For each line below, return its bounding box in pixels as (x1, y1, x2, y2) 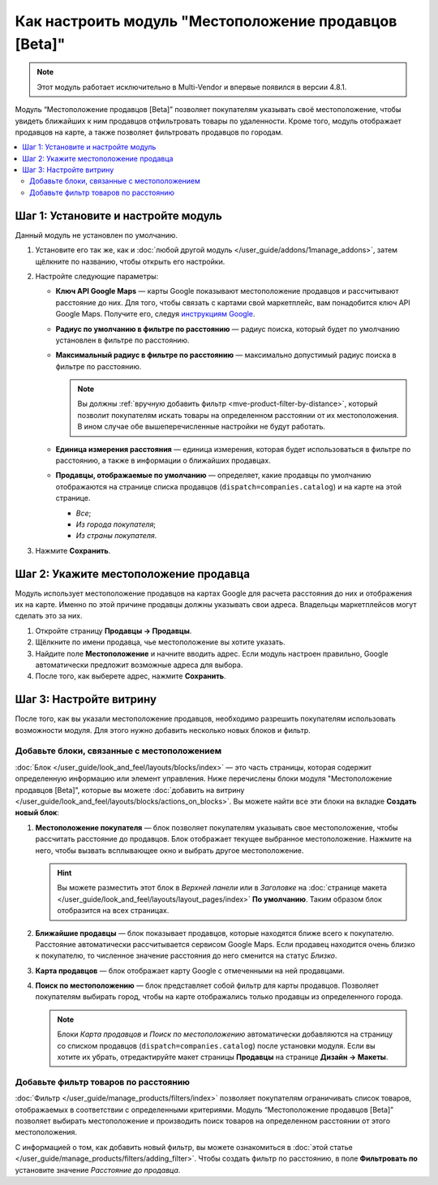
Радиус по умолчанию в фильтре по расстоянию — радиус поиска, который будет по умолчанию (55, 324, 401, 334)
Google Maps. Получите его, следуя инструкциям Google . (55, 309, 255, 319)
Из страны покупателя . (75, 531, 157, 541)
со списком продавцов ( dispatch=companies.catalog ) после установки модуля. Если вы (57, 1041, 376, 1050)
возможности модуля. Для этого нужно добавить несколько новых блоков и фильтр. (15, 725, 311, 735)
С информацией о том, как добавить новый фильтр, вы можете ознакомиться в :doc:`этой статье (15, 1142, 353, 1152)
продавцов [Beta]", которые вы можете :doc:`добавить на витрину (15, 785, 245, 795)
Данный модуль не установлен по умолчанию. (15, 230, 178, 239)
